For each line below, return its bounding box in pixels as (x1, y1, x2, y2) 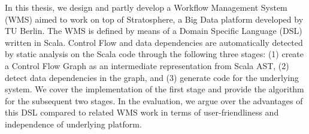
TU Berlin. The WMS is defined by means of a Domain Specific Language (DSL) (5, 24, 302, 37)
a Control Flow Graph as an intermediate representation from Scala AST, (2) (5, 59, 289, 71)
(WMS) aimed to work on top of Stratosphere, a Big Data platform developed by (5, 13, 304, 25)
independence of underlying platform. (5, 117, 142, 130)
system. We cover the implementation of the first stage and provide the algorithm (5, 83, 304, 95)
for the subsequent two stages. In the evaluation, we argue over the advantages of (5, 94, 303, 107)
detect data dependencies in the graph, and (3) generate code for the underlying (5, 71, 299, 83)
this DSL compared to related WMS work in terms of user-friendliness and (5, 106, 279, 119)
